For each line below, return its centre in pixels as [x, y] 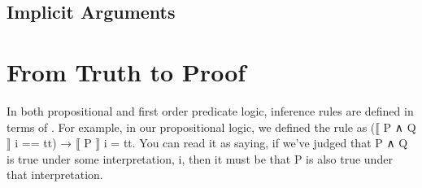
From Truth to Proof [126, 71]
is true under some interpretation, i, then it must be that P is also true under [200, 158]
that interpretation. [55, 175]
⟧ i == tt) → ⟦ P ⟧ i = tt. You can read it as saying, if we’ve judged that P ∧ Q [207, 143]
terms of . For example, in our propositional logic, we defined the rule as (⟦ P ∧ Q [211, 127]
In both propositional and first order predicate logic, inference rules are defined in [210, 110]
